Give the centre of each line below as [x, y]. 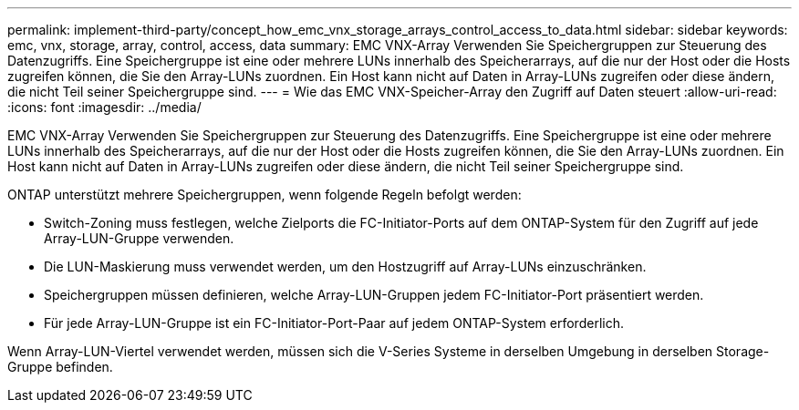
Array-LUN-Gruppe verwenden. [139, 238]
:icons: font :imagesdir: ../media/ [104, 107]
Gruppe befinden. [60, 367]
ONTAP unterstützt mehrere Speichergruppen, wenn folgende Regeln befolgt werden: [265, 195]
